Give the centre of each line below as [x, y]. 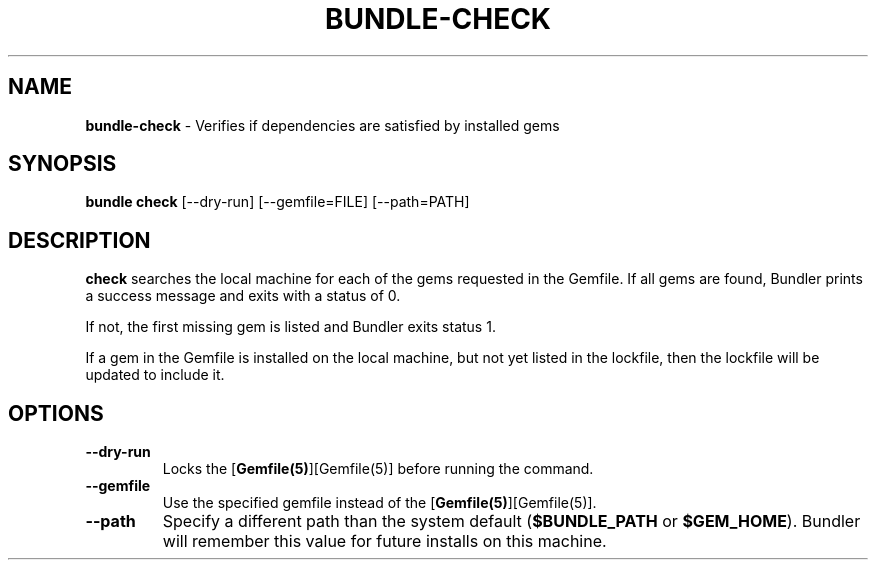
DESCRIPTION [79, 240]
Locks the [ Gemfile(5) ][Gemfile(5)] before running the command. [378, 469]
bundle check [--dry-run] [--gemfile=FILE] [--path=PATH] [277, 202]
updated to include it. [155, 375]
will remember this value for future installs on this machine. [384, 541]
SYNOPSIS [62, 164]
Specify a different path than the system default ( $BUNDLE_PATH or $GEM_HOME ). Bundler [511, 521]
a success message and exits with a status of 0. [243, 296]
